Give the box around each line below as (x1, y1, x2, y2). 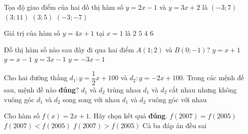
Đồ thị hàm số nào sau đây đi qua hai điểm (4, 44, 134, 54)
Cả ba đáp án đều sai (143, 120, 207, 130)
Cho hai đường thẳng (4, 72, 67, 83)
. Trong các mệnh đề (183, 72, 244, 83)
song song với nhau (62, 94, 120, 104)
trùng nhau (107, 85, 141, 95)
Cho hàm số (4, 111, 40, 121)
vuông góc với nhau (148, 94, 207, 104)
